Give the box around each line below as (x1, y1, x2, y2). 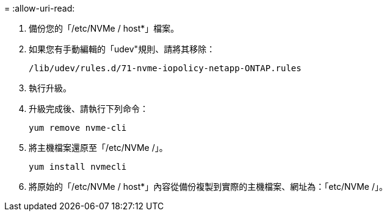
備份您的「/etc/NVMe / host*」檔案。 (29, 23, 179, 33)
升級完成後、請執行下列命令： (29, 103, 148, 114)
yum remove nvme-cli (29, 123, 127, 133)
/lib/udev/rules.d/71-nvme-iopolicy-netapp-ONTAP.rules (29, 63, 302, 73)
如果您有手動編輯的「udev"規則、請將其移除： (29, 44, 215, 54)
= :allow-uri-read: (4, 3, 75, 13)
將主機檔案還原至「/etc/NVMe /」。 (29, 142, 168, 153)
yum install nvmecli (29, 162, 127, 172)
